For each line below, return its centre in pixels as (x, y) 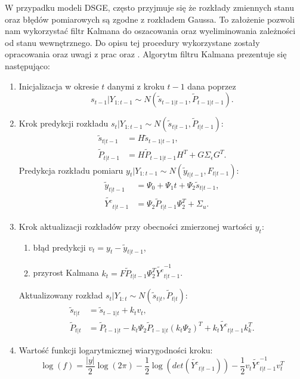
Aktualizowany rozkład (61, 295)
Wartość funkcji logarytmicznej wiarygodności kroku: (116, 349)
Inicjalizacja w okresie (59, 86)
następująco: (27, 65)
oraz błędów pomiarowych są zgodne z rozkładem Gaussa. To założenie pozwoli (150, 19)
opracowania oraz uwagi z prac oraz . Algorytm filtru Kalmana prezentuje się (146, 54)
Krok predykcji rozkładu (64, 123)
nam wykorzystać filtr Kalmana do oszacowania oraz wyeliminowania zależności (150, 31)
